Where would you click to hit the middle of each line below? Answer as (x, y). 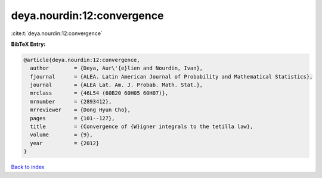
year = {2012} (65, 143)
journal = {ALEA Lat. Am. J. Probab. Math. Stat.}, (117, 85)
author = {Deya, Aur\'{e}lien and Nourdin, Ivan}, (117, 68)
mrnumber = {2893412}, (71, 102)
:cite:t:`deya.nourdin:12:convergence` (57, 33)
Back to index (28, 167)
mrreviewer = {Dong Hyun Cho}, (80, 110)
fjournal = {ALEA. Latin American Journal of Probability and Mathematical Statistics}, (171, 76)
